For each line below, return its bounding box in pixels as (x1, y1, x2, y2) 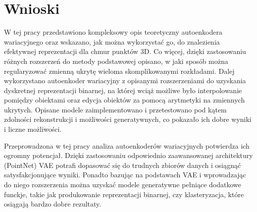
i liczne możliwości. (4, 124, 62, 134)
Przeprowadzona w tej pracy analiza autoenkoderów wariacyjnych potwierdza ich (4, 140, 250, 151)
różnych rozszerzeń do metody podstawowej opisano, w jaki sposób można (4, 55, 228, 66)
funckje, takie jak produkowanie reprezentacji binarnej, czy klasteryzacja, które (4, 189, 244, 199)
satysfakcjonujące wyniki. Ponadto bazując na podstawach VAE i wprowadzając (4, 169, 246, 180)
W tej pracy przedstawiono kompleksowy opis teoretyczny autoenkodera (4, 27, 222, 37)
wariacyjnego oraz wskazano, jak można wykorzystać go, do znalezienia (4, 36, 220, 47)
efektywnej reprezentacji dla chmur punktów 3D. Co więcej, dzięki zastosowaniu (4, 46, 246, 56)
